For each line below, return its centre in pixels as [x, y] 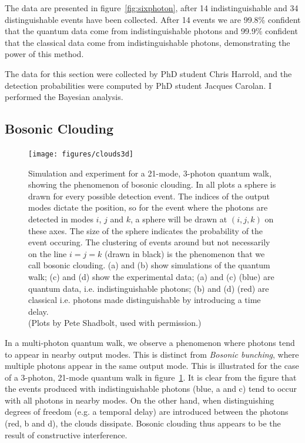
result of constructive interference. [66, 434]
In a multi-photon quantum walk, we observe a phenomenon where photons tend [150, 342]
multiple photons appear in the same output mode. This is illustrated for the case [152, 366]
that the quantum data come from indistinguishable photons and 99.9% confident [151, 31]
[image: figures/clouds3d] [81, 154]
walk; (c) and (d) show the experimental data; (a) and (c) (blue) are [151, 276]
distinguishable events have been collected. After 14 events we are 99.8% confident [153, 19]
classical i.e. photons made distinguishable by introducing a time [145, 300]
